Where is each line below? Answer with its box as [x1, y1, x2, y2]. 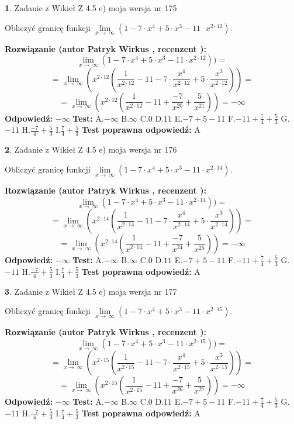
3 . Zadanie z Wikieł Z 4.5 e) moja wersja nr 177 [5, 285, 177, 297]
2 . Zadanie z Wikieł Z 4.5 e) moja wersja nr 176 [5, 143, 177, 156]
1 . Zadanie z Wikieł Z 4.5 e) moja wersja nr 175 [5, 2, 177, 13]
